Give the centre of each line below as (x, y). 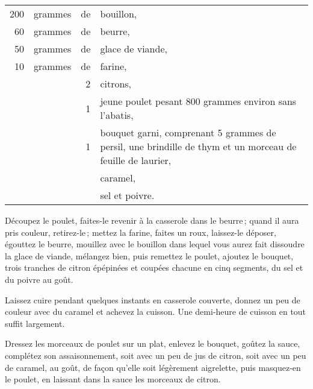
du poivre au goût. (39, 279)
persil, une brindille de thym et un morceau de (198, 146)
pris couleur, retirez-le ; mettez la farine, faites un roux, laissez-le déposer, (141, 232)
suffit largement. (35, 323)
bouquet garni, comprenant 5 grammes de (188, 132)
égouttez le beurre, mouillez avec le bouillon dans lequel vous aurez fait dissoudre (155, 244)
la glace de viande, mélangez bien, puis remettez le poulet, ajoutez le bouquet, (149, 255)
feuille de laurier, (136, 160)
